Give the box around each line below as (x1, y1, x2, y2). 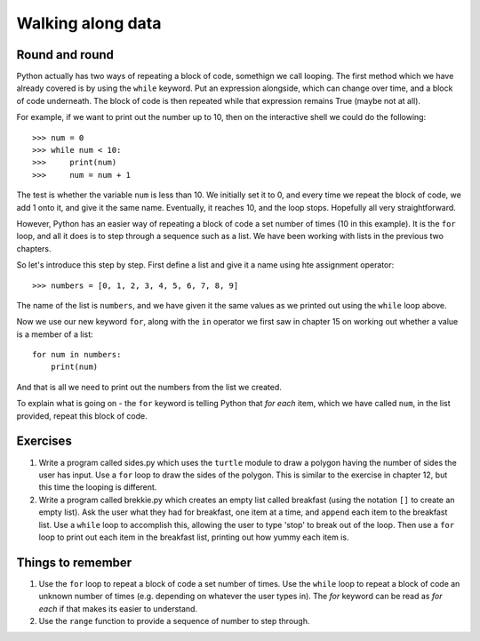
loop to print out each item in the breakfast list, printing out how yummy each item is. (38, 532, 349, 542)
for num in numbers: (32, 349, 122, 360)
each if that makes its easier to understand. (38, 603, 198, 613)
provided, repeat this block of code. (16, 410, 148, 421)
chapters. (16, 243, 52, 253)
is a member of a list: (16, 329, 93, 340)
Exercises (16, 434, 73, 449)
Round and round (16, 47, 115, 62)
